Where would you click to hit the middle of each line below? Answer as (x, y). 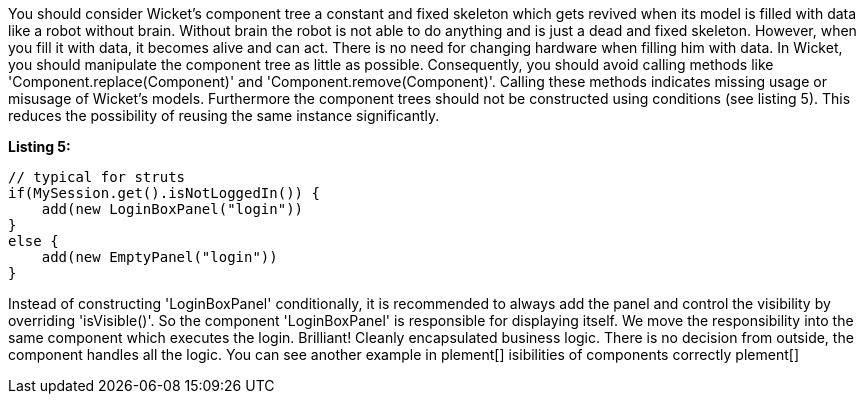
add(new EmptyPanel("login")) (159, 257)
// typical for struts (97, 177)
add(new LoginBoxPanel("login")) (172, 209)
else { (33, 241)
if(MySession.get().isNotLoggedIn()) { (164, 193)
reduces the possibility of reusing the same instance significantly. (224, 115)
